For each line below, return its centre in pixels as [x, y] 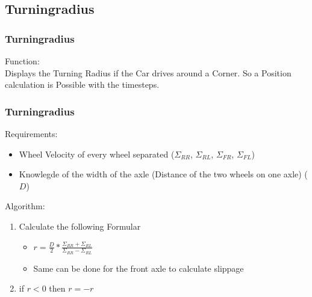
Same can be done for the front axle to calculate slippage [139, 268]
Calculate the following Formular [80, 226]
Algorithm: [25, 206]
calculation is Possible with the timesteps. [82, 84]
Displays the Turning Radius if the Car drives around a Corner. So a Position [148, 72]
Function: [22, 61]
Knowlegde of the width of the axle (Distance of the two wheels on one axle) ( [163, 174]
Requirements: [31, 133]
